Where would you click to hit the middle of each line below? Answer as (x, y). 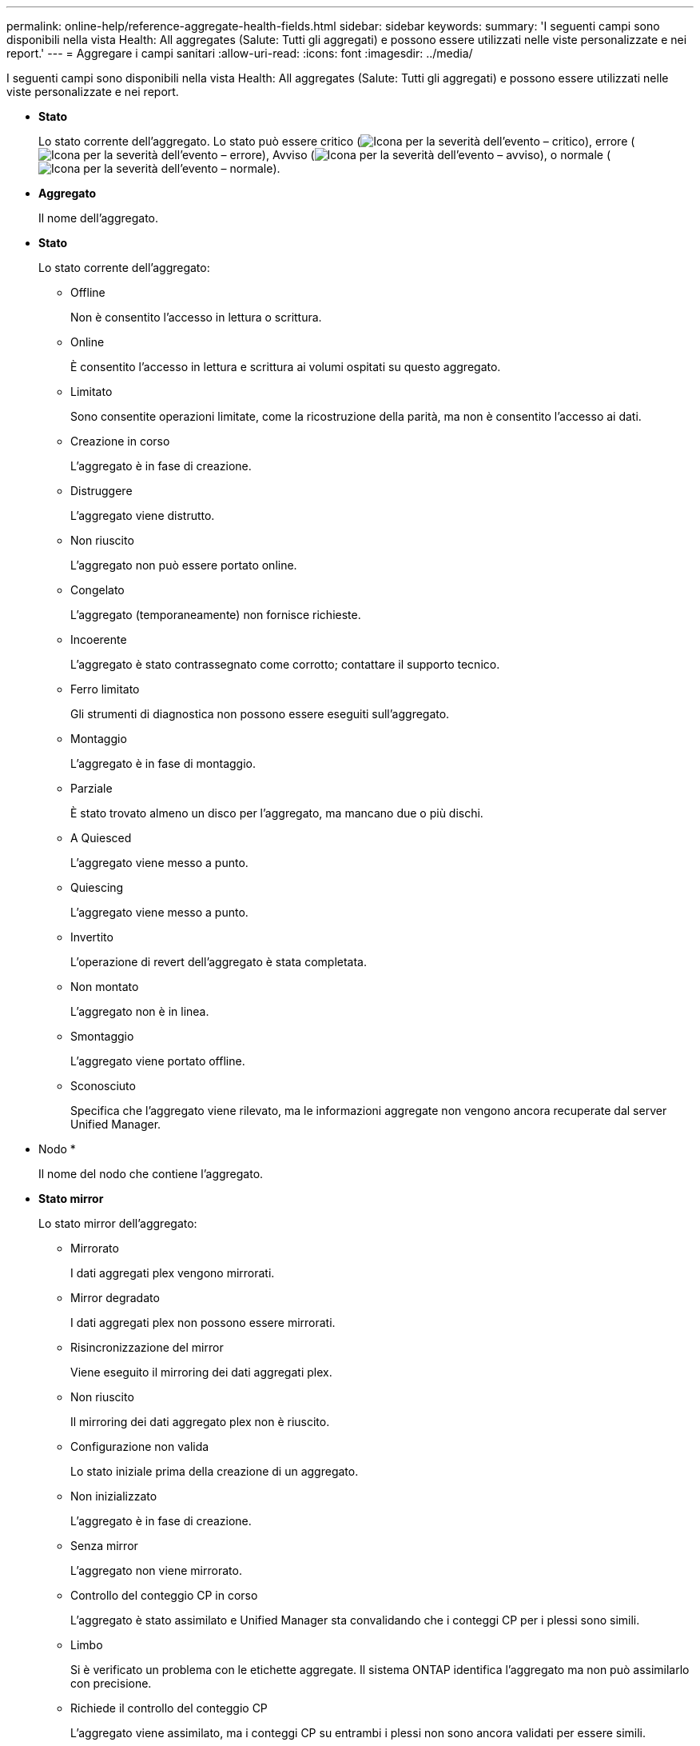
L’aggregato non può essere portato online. (184, 565)
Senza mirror (104, 1546)
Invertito (92, 937)
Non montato (105, 987)
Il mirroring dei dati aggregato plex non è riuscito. (200, 1422)
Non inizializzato (114, 1496)
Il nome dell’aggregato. (99, 218)
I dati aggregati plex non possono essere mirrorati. (203, 1322)
